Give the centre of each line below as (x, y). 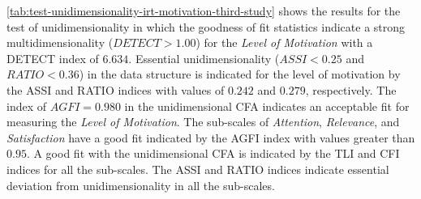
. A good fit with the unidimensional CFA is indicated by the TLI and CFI (213, 153)
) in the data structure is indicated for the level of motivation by (240, 74)
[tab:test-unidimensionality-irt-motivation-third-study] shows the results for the (204, 11)
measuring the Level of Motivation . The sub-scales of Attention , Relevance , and (203, 122)
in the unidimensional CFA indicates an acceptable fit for (267, 106)
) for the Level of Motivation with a (284, 42)
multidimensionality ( (60, 42)
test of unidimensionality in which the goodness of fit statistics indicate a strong (206, 26)
